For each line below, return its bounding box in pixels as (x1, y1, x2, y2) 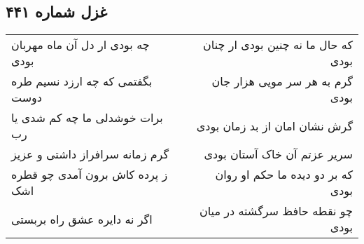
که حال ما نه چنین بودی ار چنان (203, 36, 353, 53)
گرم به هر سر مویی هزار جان (211, 73, 353, 90)
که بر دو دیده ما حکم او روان (215, 166, 353, 183)
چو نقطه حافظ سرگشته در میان (199, 203, 353, 219)
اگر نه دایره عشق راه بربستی (11, 210, 153, 227)
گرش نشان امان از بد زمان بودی (196, 117, 353, 134)
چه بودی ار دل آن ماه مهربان (11, 36, 150, 53)
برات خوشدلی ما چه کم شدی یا (11, 109, 163, 126)
